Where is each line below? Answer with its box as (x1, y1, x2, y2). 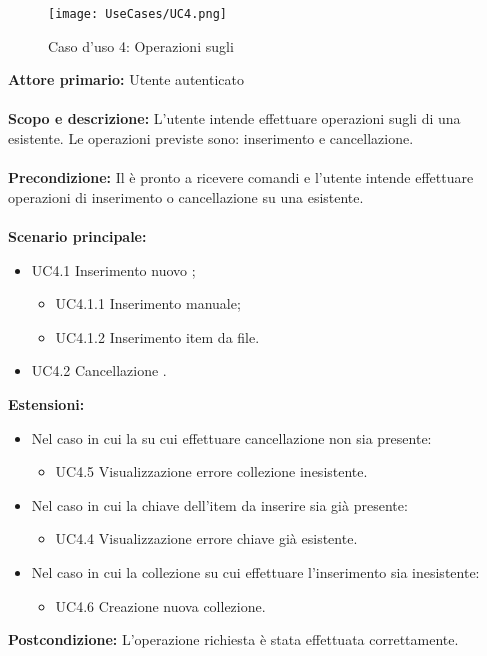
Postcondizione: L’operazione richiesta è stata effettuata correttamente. (8, 629, 459, 650)
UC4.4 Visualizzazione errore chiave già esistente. (55, 528, 358, 549)
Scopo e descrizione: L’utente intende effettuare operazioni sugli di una (8, 108, 461, 129)
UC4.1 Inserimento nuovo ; (31, 259, 196, 280)
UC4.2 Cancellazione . (31, 360, 167, 381)
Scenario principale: (8, 226, 147, 246)
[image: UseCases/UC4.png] (48, 7, 227, 21)
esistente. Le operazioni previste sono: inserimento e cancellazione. (8, 128, 414, 149)
